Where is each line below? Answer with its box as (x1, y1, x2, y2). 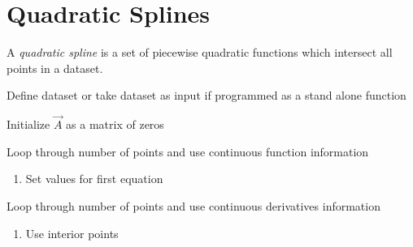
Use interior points (25, 224, 119, 241)
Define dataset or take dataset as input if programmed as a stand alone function (7, 87, 406, 104)
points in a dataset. (7, 59, 103, 76)
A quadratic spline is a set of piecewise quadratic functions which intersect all (7, 44, 393, 61)
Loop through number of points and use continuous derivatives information (7, 197, 380, 214)
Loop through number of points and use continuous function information (7, 143, 369, 160)
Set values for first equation (25, 170, 163, 187)
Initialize (7, 116, 50, 133)
